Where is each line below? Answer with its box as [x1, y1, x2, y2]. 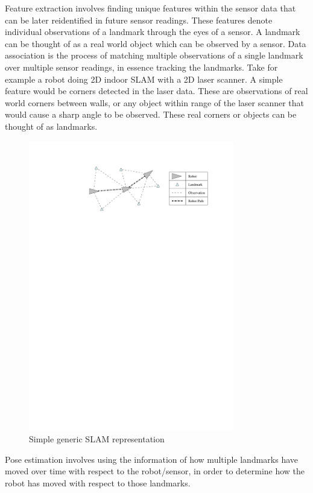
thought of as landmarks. [5, 119, 98, 132]
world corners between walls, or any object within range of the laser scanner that [5, 96, 305, 109]
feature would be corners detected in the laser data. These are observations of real [5, 84, 308, 97]
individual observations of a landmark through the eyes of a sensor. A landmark [5, 25, 300, 38]
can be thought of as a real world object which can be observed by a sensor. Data [5, 37, 306, 49]
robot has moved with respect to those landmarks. [5, 476, 191, 489]
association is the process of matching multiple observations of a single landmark [5, 49, 303, 62]
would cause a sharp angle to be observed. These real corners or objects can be [5, 108, 297, 121]
